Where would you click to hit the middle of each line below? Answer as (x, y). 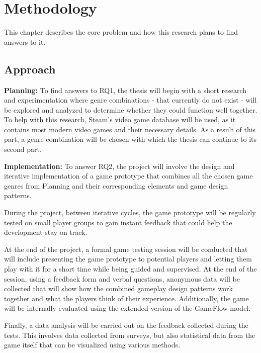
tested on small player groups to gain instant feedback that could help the (118, 222)
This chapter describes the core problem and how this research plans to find (121, 32)
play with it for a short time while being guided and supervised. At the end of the (130, 269)
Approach (30, 69)
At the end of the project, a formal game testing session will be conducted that (126, 249)
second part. (23, 149)
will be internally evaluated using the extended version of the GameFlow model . (127, 308)
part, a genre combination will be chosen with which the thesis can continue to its (130, 139)
